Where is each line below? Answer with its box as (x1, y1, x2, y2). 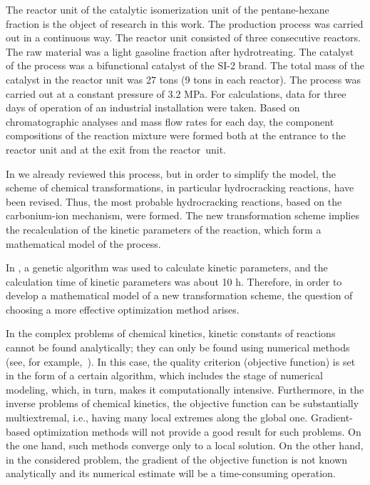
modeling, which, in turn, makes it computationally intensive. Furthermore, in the (6, 381, 364, 396)
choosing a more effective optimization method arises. (6, 301, 240, 316)
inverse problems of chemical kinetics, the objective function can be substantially (6, 396, 359, 411)
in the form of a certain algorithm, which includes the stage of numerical (6, 368, 323, 383)
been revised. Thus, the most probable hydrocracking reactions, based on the (6, 194, 342, 209)
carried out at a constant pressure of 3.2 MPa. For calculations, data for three (6, 86, 346, 101)
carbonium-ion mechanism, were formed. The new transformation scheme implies (6, 208, 359, 223)
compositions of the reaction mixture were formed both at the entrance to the (6, 128, 346, 143)
